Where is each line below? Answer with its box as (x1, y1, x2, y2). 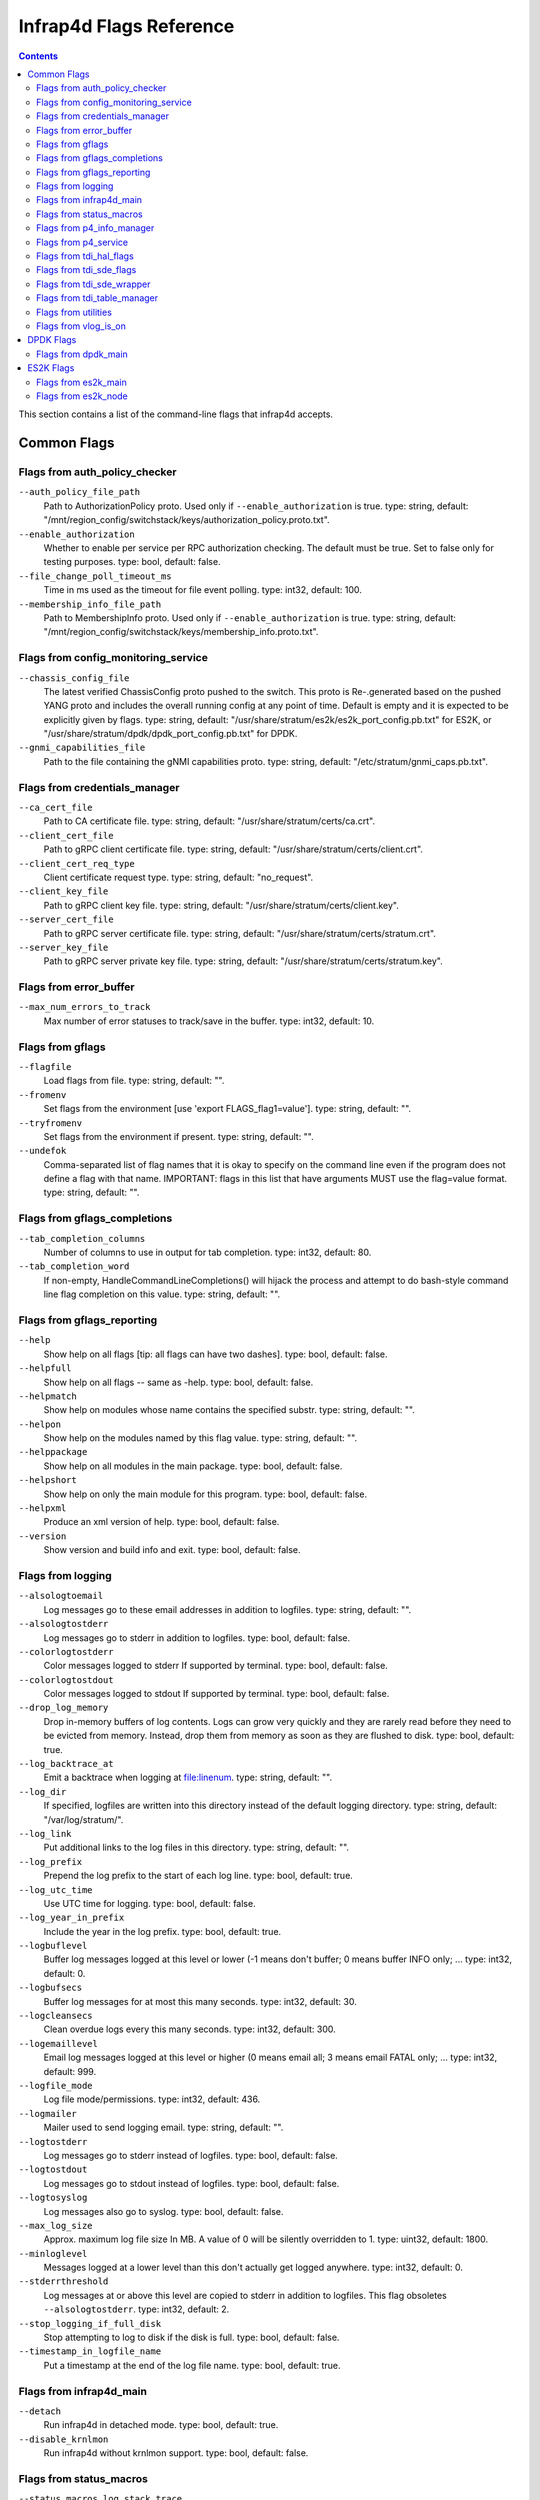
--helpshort (18, 1475, 77, 1486)
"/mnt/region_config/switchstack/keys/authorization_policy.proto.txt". (43, 514, 330, 526)
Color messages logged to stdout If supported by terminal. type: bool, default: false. (43, 1688, 390, 1700)
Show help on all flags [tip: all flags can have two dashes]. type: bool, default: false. (43, 1348, 389, 1360)
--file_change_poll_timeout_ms (18, 570, 172, 582)
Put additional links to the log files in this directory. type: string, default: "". (43, 1841, 350, 1854)
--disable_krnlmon (18, 2433, 109, 2445)
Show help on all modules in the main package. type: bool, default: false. (43, 1460, 343, 1472)
